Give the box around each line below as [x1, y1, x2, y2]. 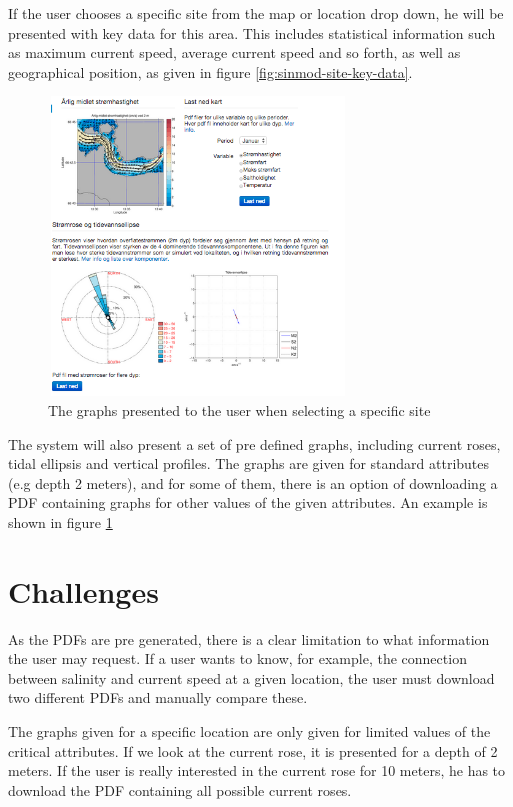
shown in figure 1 [8, 511, 113, 532]
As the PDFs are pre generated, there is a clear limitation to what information [8, 628, 490, 649]
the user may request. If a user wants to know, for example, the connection [8, 648, 467, 669]
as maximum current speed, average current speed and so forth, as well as [8, 42, 461, 63]
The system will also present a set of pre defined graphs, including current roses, [8, 433, 501, 454]
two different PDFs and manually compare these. [8, 687, 308, 708]
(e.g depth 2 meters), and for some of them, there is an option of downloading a [8, 472, 498, 493]
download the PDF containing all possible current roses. [8, 779, 352, 800]
